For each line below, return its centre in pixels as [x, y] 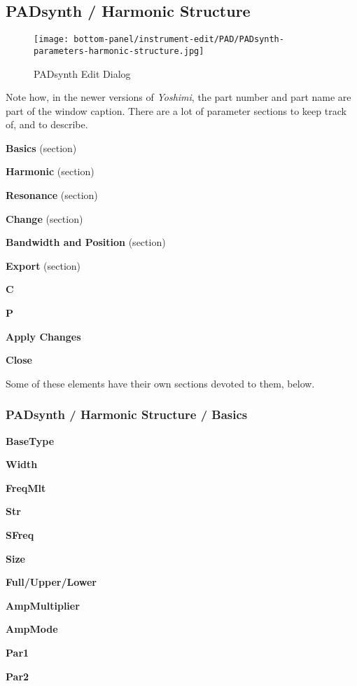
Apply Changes [43, 336]
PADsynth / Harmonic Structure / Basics [127, 414]
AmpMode [32, 629]
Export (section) [43, 265]
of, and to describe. [47, 124]
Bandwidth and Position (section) [86, 242]
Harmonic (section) [50, 171]
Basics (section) [41, 148]
